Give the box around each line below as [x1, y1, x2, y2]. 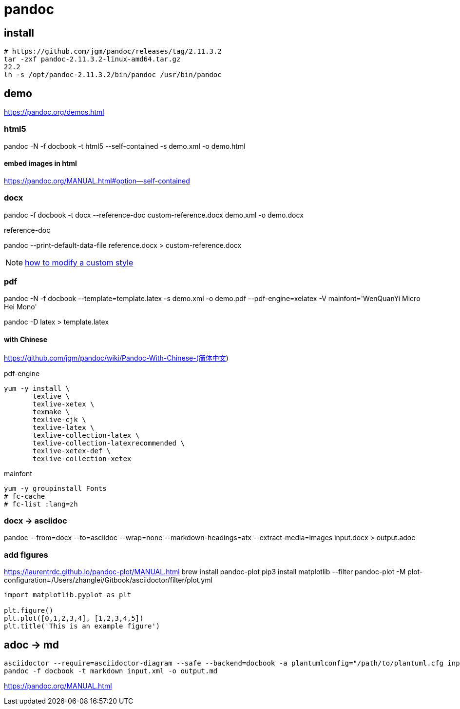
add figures [4, 549, 48, 560]
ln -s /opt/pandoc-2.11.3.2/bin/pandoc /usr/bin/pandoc [4, 71, 222, 79]
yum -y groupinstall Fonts [4, 484, 107, 492]
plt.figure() [4, 607, 54, 615]
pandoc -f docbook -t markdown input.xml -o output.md [4, 667, 218, 675]
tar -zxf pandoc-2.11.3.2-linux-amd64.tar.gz [4, 55, 181, 63]
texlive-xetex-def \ [33, 446, 111, 455]
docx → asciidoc [4, 516, 67, 526]
